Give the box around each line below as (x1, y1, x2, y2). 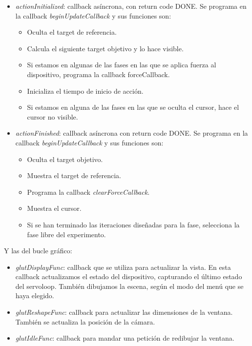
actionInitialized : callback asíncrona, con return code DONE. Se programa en (15, 1, 247, 11)
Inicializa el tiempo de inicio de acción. (27, 85, 144, 96)
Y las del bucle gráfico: (4, 245, 72, 256)
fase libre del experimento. (27, 229, 106, 239)
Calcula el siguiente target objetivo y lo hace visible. (27, 43, 184, 53)
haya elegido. (15, 290, 54, 301)
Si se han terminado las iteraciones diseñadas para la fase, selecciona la (27, 219, 240, 229)
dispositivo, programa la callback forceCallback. (27, 69, 170, 79)
